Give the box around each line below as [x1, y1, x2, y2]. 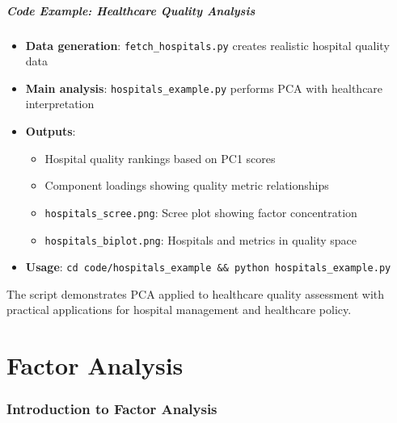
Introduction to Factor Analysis [6, 399, 218, 419]
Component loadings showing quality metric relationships [44, 177, 329, 194]
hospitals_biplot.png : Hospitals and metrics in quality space [44, 231, 357, 248]
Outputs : [25, 123, 76, 140]
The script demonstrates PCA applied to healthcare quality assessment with [6, 285, 385, 302]
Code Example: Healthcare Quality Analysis [6, 2, 256, 19]
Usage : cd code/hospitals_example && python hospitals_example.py [25, 258, 391, 275]
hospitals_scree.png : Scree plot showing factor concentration [44, 203, 357, 220]
